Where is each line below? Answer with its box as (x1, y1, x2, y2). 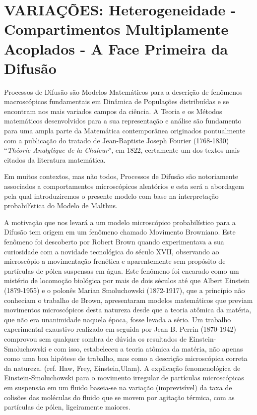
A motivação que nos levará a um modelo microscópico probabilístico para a (4, 217, 236, 227)
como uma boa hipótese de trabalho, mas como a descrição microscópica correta (4, 353, 248, 363)
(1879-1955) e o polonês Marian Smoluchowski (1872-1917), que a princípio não (4, 285, 245, 295)
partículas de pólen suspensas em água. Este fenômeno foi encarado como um (4, 265, 239, 276)
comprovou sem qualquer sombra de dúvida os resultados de (4, 333, 187, 344)
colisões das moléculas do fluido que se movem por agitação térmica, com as (4, 392, 235, 402)
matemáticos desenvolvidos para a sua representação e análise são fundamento (4, 116, 242, 126)
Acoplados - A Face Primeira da (4, 38, 228, 59)
